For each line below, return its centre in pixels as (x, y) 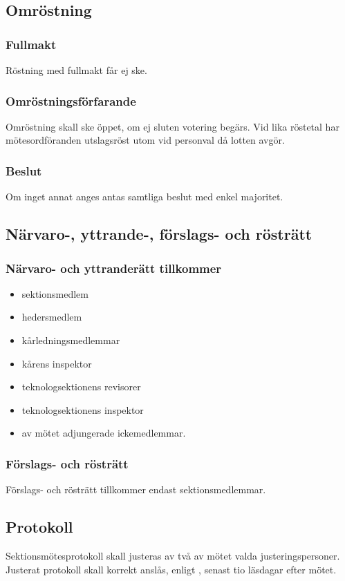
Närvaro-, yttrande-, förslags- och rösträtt (159, 234)
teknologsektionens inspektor (83, 409)
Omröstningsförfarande (71, 101)
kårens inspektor (57, 363)
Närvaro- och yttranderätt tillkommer (114, 268)
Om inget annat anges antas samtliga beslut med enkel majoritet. (144, 197)
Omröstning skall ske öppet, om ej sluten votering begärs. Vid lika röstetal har (172, 126)
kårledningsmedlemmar (71, 340)
